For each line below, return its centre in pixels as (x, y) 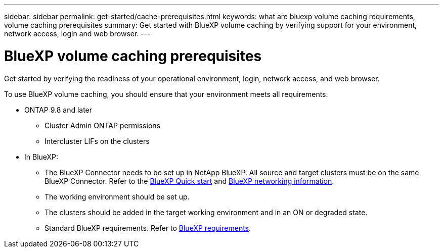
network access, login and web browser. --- (77, 34)
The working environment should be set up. (117, 196)
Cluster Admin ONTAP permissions (102, 125)
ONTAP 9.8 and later (58, 110)
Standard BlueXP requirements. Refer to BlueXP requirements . (148, 228)
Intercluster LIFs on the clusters (97, 141)
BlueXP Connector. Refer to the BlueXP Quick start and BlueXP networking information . (189, 181)
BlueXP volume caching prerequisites (133, 56)
